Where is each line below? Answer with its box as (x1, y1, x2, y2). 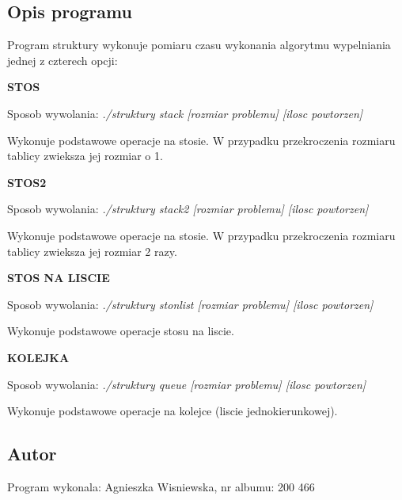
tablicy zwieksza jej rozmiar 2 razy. (7, 242, 177, 259)
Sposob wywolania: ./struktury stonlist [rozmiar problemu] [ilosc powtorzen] (7, 296, 374, 312)
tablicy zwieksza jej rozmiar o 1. (7, 147, 163, 164)
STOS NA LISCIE (7, 269, 110, 286)
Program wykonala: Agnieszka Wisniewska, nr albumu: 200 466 (7, 478, 315, 494)
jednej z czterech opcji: (7, 52, 118, 68)
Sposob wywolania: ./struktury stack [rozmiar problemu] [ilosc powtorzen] (7, 105, 363, 121)
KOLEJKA (7, 349, 70, 365)
